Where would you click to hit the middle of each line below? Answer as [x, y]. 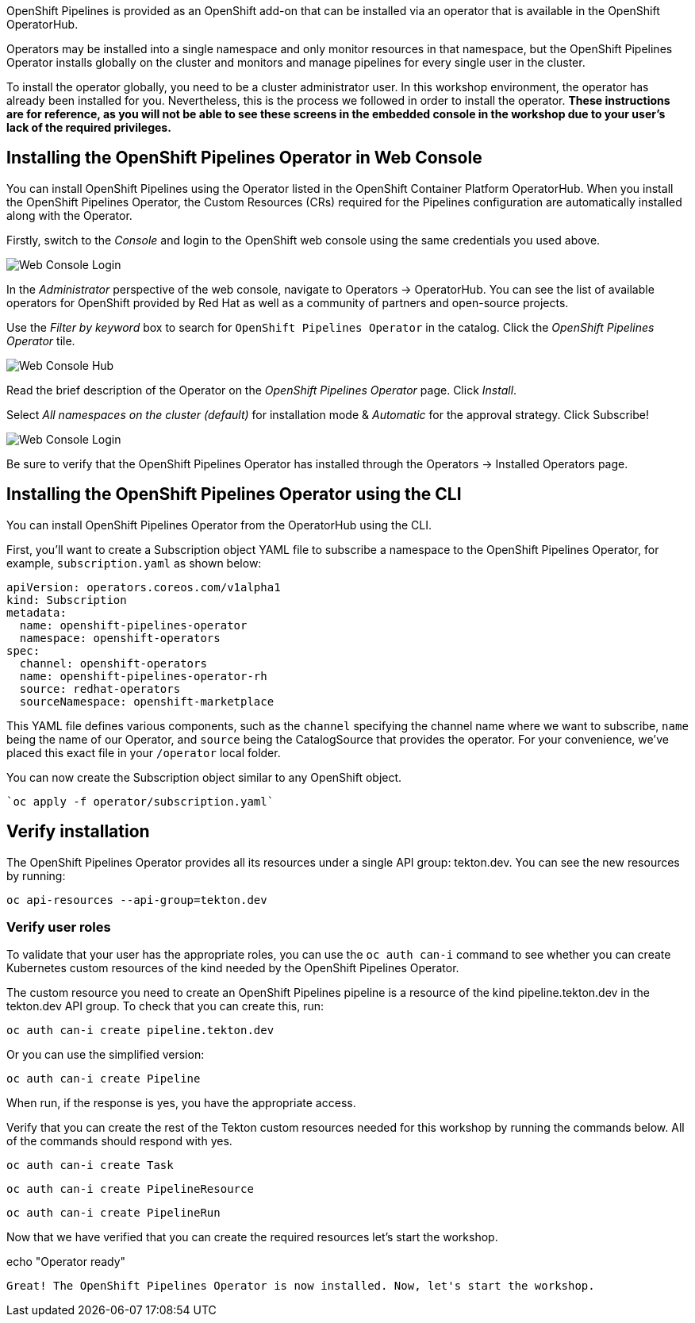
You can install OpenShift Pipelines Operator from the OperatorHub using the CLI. [219, 525]
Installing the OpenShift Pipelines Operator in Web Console [244, 158]
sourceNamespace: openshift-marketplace [147, 701]
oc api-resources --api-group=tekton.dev [137, 900]
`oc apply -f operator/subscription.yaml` [140, 801]
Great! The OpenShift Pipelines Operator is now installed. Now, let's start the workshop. [301, 1286]
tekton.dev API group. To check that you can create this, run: [165, 1006]
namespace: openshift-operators [120, 638]
